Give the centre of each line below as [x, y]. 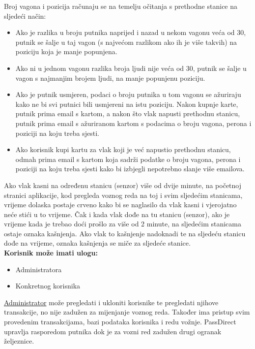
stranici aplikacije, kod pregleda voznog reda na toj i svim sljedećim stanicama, [123, 195]
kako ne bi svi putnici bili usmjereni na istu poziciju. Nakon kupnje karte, [127, 104]
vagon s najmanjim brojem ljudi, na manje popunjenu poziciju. [110, 78]
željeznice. [19, 341]
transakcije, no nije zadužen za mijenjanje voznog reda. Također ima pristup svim [127, 312]
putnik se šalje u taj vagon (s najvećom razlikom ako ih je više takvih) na [126, 42]
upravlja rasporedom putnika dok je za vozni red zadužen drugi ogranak [113, 331]
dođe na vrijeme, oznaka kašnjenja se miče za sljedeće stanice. [97, 243]
